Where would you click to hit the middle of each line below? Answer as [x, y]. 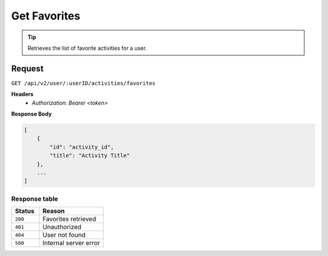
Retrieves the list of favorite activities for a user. [87, 48]
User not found [64, 235]
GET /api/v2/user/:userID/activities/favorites [84, 83]
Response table [35, 199]
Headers [22, 94]
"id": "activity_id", [82, 147]
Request [27, 68]
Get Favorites [46, 16]
